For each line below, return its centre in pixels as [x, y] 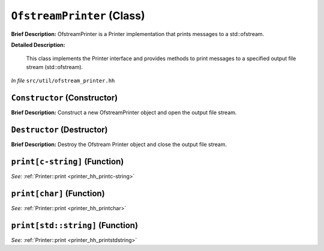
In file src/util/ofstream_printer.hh [63, 80]
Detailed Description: [38, 44]
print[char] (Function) [58, 193]
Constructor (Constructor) [64, 98]
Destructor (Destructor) [59, 129]
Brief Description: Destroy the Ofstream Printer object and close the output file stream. [119, 144]
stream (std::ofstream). [55, 67]
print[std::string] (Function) [74, 225]
